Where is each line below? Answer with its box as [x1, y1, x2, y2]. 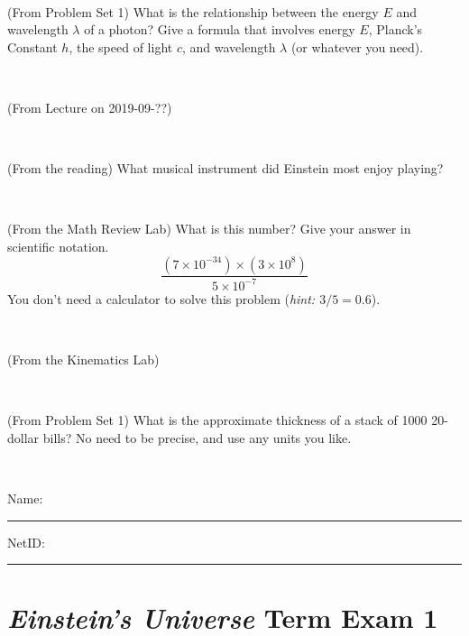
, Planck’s [368, 20, 423, 39]
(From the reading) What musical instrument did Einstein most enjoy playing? [7, 159, 444, 178]
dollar [7, 428, 40, 447]
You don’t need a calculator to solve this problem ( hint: [7, 289, 316, 308]
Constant [7, 37, 58, 56]
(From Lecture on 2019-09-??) [7, 97, 172, 116]
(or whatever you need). [290, 37, 424, 56]
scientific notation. [7, 236, 109, 255]
